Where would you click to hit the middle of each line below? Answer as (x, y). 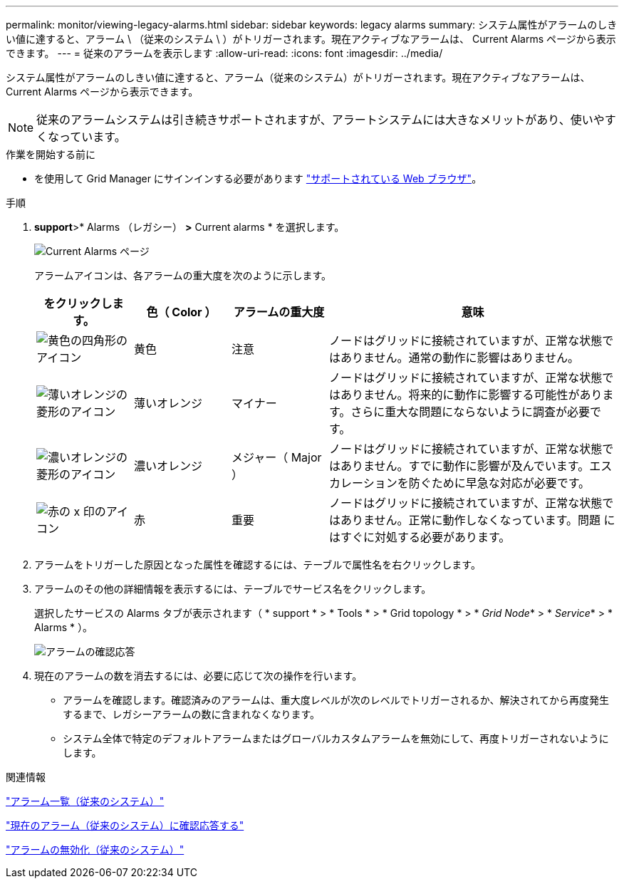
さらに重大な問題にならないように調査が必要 (470, 412)
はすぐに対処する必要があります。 (420, 537)
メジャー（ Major (276, 457)
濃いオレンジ (168, 466)
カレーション (363, 483)
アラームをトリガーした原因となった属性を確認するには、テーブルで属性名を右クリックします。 (258, 565)
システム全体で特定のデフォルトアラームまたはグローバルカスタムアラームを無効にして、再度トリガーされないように (336, 738)
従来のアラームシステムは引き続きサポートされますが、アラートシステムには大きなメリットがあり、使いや (321, 120)
